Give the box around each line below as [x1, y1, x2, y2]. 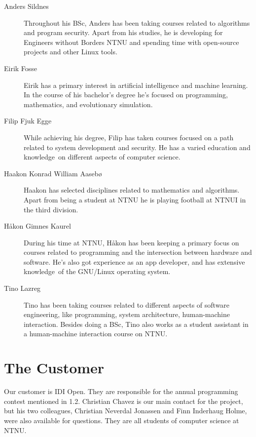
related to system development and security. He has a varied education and [24, 142, 251, 152]
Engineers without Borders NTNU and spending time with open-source [24, 37, 239, 47]
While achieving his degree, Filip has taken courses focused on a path [24, 132, 234, 142]
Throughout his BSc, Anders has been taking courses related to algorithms [24, 17, 250, 28]
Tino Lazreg [4, 283, 41, 293]
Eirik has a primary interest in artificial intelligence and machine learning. [24, 79, 248, 90]
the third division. [24, 204, 78, 214]
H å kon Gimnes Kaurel [4, 221, 71, 231]
